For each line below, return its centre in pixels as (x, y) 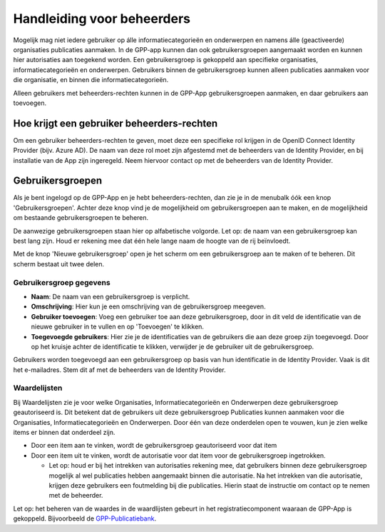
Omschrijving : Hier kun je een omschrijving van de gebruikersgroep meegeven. (149, 306)
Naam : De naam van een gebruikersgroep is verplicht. (111, 296)
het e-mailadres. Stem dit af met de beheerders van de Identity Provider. (119, 370)
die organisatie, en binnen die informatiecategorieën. (91, 80)
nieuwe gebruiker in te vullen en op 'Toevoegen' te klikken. (118, 327)
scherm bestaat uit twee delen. (59, 264)
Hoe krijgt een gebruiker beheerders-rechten (115, 123)
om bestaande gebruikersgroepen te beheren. (81, 218)
